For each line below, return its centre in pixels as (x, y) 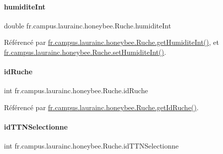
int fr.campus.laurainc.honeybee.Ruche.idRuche (76, 90)
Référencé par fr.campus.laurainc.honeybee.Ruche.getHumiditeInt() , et (111, 42)
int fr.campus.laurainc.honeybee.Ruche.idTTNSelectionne (91, 146)
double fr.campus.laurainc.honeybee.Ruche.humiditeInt (88, 25)
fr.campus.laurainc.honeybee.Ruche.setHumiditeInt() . (85, 52)
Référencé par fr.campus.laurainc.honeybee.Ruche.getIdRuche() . (101, 107)
